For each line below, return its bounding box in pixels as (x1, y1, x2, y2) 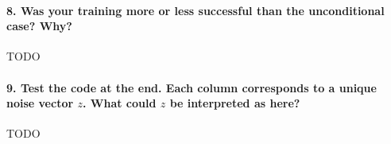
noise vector (6, 95, 74, 111)
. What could (82, 95, 157, 111)
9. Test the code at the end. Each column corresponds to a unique (6, 79, 377, 95)
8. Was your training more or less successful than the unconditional (6, 2, 385, 18)
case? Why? (6, 18, 72, 34)
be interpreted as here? (169, 95, 300, 111)
